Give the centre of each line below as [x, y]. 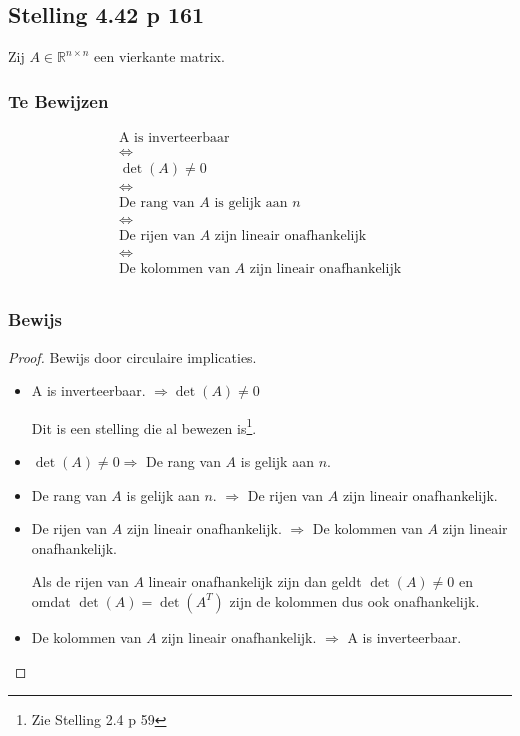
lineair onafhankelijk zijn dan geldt [255, 581]
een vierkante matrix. [159, 56]
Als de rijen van [80, 581]
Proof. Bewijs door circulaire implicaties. [132, 356]
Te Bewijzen [58, 100]
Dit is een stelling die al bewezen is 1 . [144, 426]
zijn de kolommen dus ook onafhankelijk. [354, 600]
